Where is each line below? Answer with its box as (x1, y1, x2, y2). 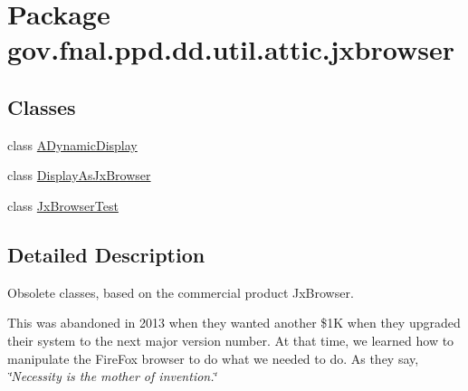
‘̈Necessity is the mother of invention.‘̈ (7, 367, 217, 386)
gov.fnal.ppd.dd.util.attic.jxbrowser (7, 31, 454, 68)
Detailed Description (7, 240, 205, 268)
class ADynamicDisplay (7, 135, 138, 154)
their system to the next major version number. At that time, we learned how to (7, 330, 454, 349)
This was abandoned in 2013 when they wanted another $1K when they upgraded (7, 313, 461, 332)
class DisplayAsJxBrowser (7, 166, 151, 185)
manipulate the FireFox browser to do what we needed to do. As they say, (7, 348, 419, 367)
